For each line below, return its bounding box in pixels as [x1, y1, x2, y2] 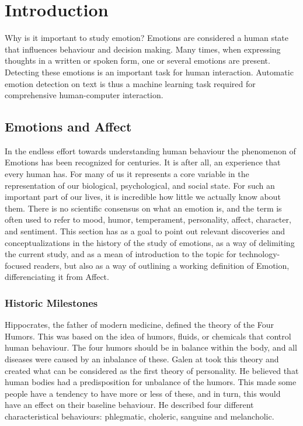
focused [5, 259, 32, 271]
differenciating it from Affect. [5, 271, 109, 283]
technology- [239, 248, 280, 260]
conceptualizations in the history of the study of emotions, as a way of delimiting [5, 236, 295, 248]
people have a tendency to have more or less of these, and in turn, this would [5, 387, 281, 399]
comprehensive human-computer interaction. [5, 89, 163, 101]
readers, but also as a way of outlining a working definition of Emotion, [33, 259, 290, 271]
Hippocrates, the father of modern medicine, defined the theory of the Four [5, 318, 274, 331]
